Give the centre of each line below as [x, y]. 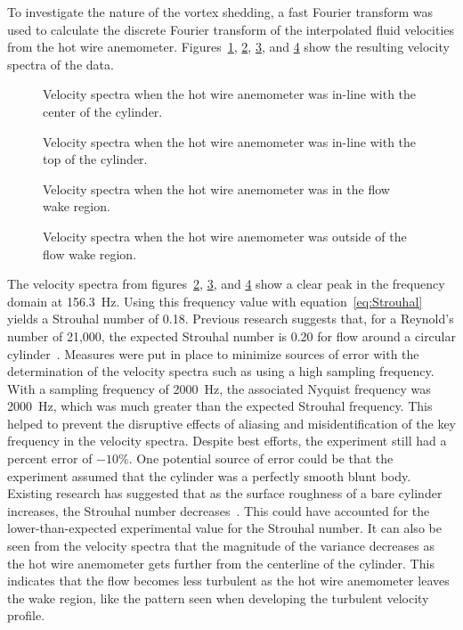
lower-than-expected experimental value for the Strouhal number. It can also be [224, 528]
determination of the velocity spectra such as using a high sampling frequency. [221, 371]
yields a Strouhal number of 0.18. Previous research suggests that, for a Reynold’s [231, 319]
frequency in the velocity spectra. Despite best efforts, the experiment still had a [227, 441]
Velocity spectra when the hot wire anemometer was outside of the [225, 236]
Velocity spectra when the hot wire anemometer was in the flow [216, 188]
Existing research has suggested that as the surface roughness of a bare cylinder [225, 493]
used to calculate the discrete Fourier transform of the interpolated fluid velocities [231, 29]
